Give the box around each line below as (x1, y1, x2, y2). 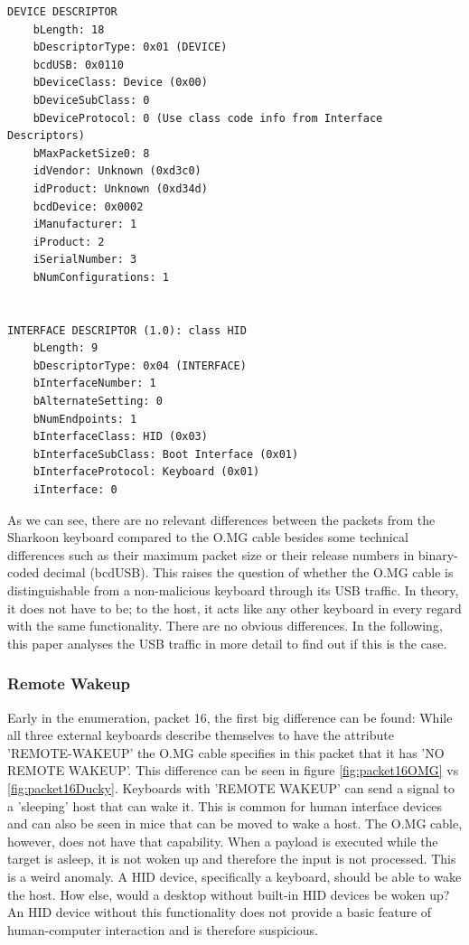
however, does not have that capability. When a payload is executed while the (7, 831, 438, 850)
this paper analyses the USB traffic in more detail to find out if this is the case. (7, 633, 447, 652)
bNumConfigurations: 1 (33, 270, 169, 284)
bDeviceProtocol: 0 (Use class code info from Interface (33, 111, 383, 125)
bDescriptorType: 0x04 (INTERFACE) (33, 359, 247, 372)
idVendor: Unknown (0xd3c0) (33, 164, 202, 178)
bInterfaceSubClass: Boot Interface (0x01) (33, 447, 299, 461)
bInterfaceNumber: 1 (33, 377, 156, 390)
